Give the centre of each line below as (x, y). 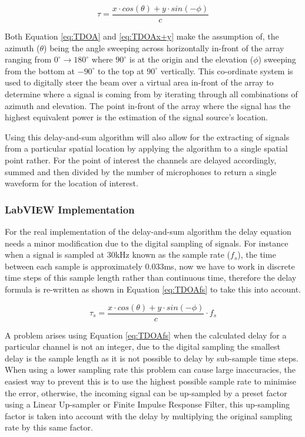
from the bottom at (40, 70)
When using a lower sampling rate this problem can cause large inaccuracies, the (150, 369)
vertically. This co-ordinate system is (227, 70)
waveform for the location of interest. (72, 183)
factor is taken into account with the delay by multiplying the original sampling (149, 415)
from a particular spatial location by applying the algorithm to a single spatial (146, 148)
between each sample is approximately (74, 266)
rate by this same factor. (49, 427)
